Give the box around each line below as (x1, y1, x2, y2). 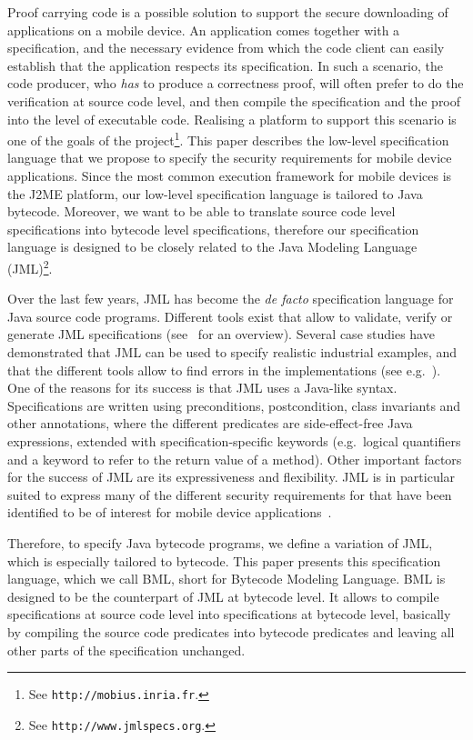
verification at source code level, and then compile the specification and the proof (7, 91, 461, 110)
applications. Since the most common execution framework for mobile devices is (7, 166, 452, 185)
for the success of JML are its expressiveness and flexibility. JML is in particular (7, 467, 456, 486)
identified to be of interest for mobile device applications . (7, 503, 332, 522)
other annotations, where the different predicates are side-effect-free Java (7, 414, 413, 433)
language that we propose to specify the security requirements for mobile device (7, 148, 452, 167)
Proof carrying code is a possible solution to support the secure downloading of (7, 3, 448, 21)
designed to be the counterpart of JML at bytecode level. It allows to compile (7, 586, 439, 605)
